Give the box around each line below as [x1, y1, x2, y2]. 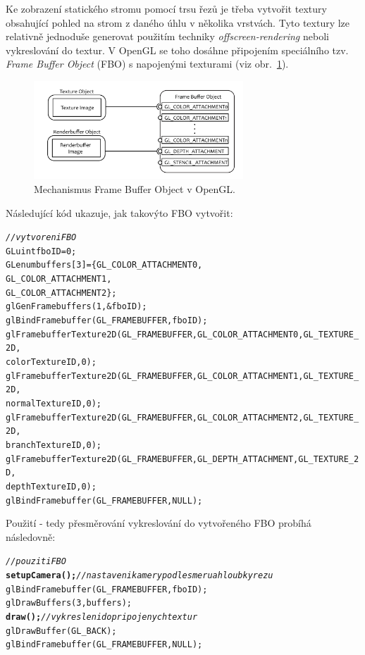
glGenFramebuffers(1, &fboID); [6, 301, 147, 312]
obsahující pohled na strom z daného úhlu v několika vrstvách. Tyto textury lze [6, 15, 350, 30]
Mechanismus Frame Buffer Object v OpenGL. [34, 181, 235, 196]
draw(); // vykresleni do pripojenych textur [6, 612, 198, 623]
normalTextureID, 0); [6, 399, 102, 409]
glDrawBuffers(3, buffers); [6, 598, 132, 609]
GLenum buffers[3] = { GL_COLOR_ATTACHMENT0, [6, 260, 203, 270]
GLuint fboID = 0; [6, 246, 77, 256]
